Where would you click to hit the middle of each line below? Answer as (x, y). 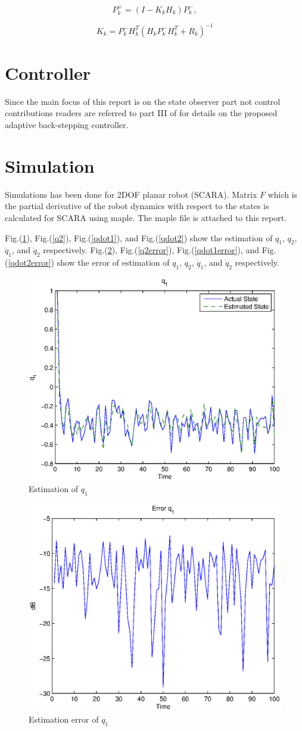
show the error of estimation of (113, 262)
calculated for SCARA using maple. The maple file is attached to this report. (146, 217)
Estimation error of (64, 719)
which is (283, 194)
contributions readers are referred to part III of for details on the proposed (141, 113)
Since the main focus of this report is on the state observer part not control (143, 101)
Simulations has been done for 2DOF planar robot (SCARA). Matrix (131, 194)
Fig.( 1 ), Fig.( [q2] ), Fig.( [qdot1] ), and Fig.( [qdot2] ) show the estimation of (139, 237)
